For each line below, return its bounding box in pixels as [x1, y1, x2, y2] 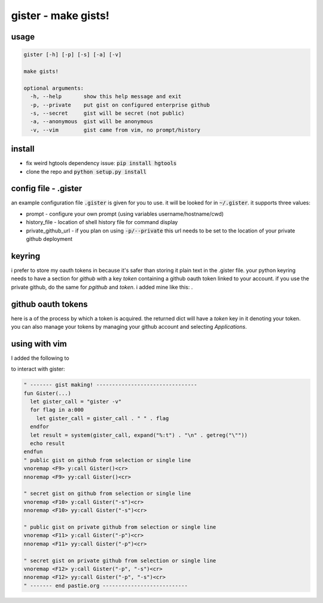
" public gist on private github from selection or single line [23, 524, 217, 530]
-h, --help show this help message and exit [30, 93, 182, 100]
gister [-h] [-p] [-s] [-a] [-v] [23, 51, 122, 58]
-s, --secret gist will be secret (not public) [30, 109, 185, 117]
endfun [23, 448, 43, 455]
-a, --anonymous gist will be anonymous [30, 118, 154, 125]
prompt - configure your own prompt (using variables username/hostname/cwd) [26, 210, 224, 218]
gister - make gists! [11, 9, 110, 22]
